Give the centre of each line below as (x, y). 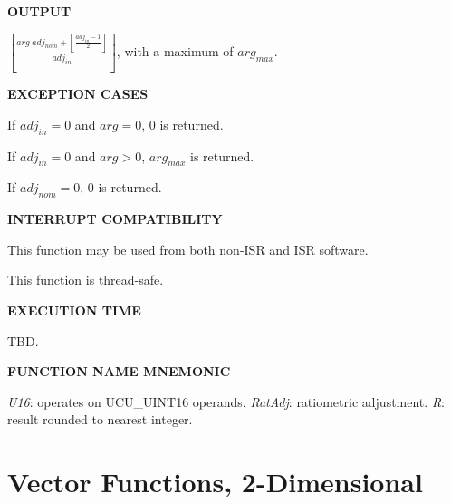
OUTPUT (39, 11)
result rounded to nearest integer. (100, 419)
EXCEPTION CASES (78, 94)
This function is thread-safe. (86, 280)
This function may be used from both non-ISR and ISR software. (188, 249)
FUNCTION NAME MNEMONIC (119, 371)
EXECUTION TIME (74, 310)
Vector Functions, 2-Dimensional (215, 482)
